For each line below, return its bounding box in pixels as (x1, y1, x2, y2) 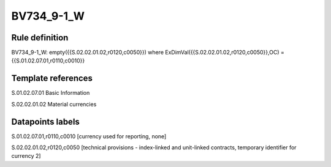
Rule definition (11, 32, 69, 43)
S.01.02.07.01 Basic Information (11, 89, 90, 97)
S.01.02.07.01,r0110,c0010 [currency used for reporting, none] (11, 132, 167, 140)
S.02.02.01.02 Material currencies (11, 100, 97, 108)
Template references (11, 73, 93, 84)
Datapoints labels (11, 116, 80, 127)
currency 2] (11, 152, 41, 160)
